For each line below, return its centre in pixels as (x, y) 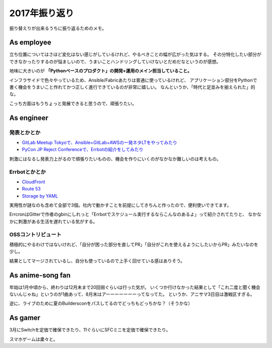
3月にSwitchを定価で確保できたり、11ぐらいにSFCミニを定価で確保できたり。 (90, 330)
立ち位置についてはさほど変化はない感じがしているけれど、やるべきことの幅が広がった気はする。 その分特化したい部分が (135, 54)
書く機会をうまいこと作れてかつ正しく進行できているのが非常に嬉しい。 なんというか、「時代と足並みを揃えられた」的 (132, 87)
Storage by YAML (40, 196)
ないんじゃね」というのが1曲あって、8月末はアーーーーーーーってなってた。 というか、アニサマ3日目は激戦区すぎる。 (132, 294)
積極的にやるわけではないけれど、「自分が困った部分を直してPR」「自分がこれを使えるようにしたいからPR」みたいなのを (134, 244)
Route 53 (31, 189)
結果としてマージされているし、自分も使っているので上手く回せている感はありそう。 (97, 261)
